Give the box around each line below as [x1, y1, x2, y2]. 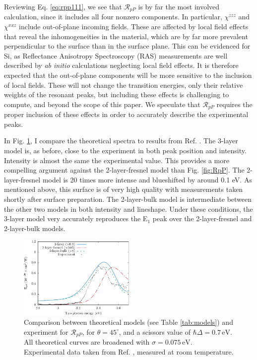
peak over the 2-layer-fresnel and [152, 213, 252, 224]
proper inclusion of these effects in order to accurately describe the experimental [4, 109, 249, 120]
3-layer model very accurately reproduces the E [4, 213, 148, 224]
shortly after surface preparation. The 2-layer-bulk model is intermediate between [4, 194, 252, 204]
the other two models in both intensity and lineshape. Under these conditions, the [4, 203, 253, 214]
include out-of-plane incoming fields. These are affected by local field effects [18, 21, 249, 32]
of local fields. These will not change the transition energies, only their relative [4, 79, 243, 90]
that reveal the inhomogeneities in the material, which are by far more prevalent [4, 31, 248, 41]
